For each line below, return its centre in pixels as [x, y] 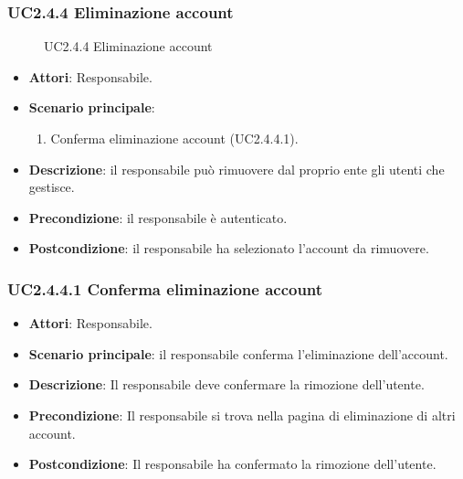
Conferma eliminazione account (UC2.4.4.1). [174, 138]
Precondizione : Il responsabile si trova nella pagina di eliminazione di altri [242, 415]
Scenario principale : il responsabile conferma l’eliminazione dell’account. [238, 353]
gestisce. [52, 187]
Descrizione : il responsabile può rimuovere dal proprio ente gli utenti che [237, 169]
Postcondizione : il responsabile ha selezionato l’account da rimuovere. [229, 248]
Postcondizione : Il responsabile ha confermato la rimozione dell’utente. [232, 464]
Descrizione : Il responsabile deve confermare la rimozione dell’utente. [226, 384]
